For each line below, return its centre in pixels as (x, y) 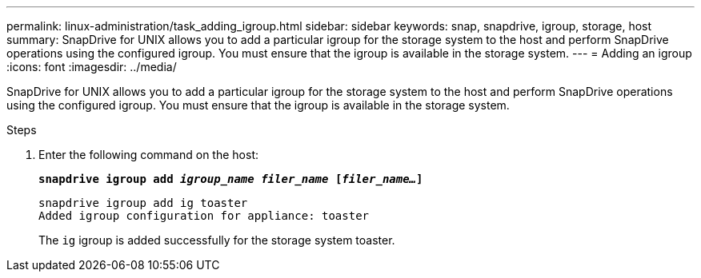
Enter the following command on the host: (148, 155)
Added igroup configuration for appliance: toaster (204, 216)
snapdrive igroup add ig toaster (143, 203)
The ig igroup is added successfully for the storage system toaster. (217, 240)
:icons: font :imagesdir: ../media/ (92, 67)
